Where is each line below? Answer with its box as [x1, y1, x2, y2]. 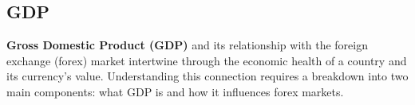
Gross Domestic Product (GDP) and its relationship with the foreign [6, 37, 368, 53]
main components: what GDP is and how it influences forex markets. [6, 83, 344, 99]
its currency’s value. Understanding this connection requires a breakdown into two [6, 68, 409, 84]
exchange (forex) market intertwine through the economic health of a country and [6, 52, 407, 68]
